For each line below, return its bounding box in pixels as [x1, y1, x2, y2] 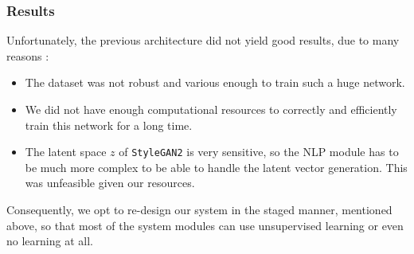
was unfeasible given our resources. [25, 174, 195, 191]
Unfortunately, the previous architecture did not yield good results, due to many [6, 32, 400, 49]
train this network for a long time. [25, 116, 193, 133]
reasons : [6, 47, 49, 64]
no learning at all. [6, 233, 93, 249]
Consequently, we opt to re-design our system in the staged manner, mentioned [6, 201, 393, 218]
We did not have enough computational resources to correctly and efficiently [25, 101, 397, 117]
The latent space [25, 143, 107, 160]
